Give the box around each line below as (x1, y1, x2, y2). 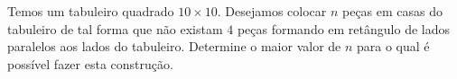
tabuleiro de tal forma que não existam (7, 19, 223, 38)
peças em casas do (341, 2, 443, 20)
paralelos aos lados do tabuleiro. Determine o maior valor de (7, 37, 341, 56)
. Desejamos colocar (217, 2, 327, 20)
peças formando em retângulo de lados (237, 19, 450, 38)
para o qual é (357, 37, 430, 56)
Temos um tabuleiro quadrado (7, 2, 174, 20)
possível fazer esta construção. (7, 54, 173, 73)
